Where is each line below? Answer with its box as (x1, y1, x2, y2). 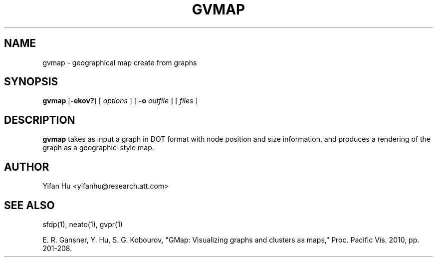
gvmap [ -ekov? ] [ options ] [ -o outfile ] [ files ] (42, 96, 198, 105)
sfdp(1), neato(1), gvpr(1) (42, 220, 123, 229)
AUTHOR (4, 160, 49, 173)
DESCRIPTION (4, 113, 75, 126)
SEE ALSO (4, 199, 55, 212)
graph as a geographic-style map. (42, 143, 154, 152)
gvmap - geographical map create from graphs (42, 58, 197, 67)
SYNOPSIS (4, 75, 58, 88)
